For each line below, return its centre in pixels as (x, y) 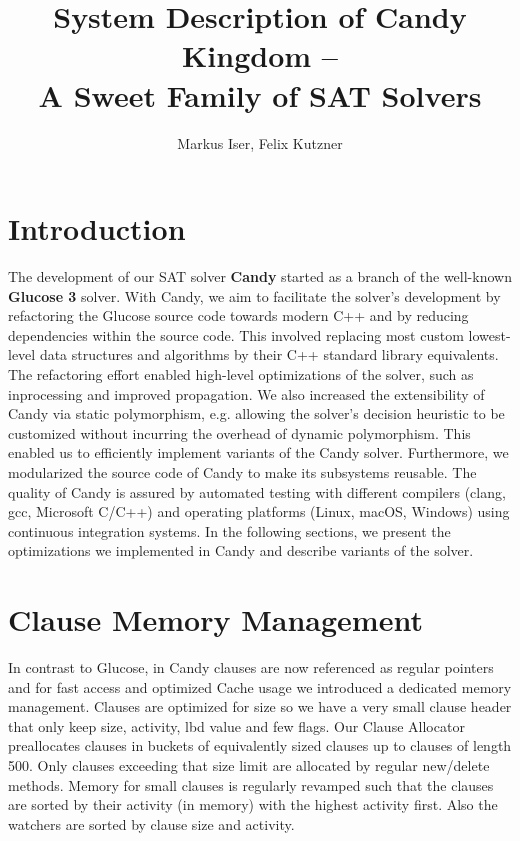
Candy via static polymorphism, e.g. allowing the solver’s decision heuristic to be (256, 413)
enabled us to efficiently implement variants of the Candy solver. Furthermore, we (258, 452)
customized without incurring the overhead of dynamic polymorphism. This (239, 432)
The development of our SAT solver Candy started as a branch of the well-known (260, 276)
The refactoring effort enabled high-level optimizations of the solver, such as (241, 374)
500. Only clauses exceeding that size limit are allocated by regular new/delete (249, 765)
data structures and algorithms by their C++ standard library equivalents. (269, 354)
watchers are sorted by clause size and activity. (151, 823)
